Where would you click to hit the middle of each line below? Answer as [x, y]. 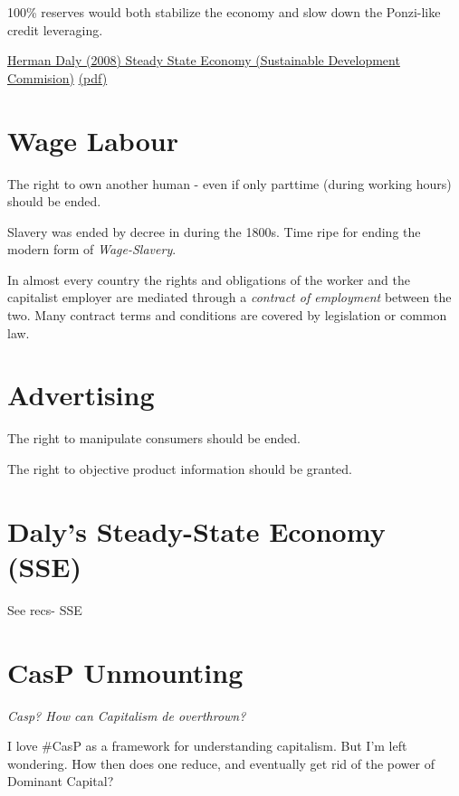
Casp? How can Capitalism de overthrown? [127, 715]
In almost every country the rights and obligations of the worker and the [209, 279]
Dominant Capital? [61, 781]
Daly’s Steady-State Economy [196, 531]
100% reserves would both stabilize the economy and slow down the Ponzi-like [224, 12]
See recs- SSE [45, 609]
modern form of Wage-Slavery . [92, 249]
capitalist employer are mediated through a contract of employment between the [229, 297]
